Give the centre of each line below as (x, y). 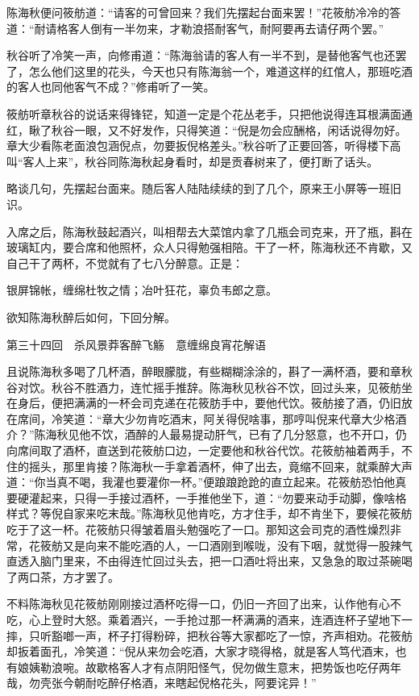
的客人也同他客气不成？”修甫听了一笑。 (111, 87)
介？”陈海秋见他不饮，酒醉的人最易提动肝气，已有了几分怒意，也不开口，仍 (207, 434)
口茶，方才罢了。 (74, 576)
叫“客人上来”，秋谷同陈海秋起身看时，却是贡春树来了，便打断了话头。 (193, 161)
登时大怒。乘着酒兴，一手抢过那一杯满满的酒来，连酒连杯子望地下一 (232, 619)
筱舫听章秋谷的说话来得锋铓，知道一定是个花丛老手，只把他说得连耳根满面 (204, 113)
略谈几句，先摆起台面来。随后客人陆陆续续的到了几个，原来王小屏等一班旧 (204, 188)
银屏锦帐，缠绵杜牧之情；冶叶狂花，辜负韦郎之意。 (142, 290)
